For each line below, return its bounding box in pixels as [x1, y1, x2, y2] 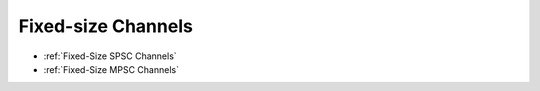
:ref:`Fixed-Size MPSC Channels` [43, 63, 180, 75]
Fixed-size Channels [18, 15, 194, 37]
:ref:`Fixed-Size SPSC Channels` [43, 50, 177, 62]
